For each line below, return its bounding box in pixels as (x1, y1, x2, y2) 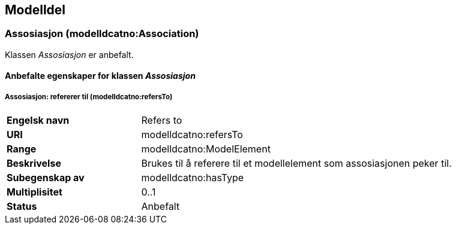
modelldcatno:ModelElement (141, 143, 271, 155)
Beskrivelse (7, 157, 61, 170)
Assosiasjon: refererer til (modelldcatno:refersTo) (5, 92, 173, 101)
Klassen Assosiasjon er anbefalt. (5, 49, 134, 60)
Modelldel (5, 2, 66, 17)
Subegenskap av (7, 172, 85, 184)
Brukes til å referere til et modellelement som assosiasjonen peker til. (141, 157, 452, 170)
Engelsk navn (7, 114, 70, 127)
